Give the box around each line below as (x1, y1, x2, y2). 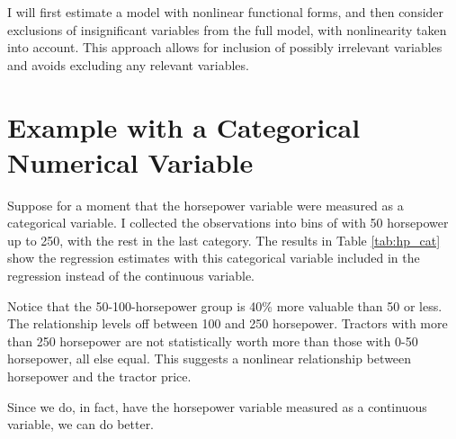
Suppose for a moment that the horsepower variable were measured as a (7, 195, 404, 214)
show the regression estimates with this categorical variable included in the (7, 248, 420, 267)
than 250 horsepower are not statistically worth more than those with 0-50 (7, 331, 418, 350)
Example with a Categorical (7, 108, 361, 145)
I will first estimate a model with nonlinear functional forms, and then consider (7, 3, 444, 21)
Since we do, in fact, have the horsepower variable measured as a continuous (7, 397, 427, 416)
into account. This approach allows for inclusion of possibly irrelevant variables (7, 38, 443, 57)
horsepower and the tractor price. (7, 367, 192, 386)
